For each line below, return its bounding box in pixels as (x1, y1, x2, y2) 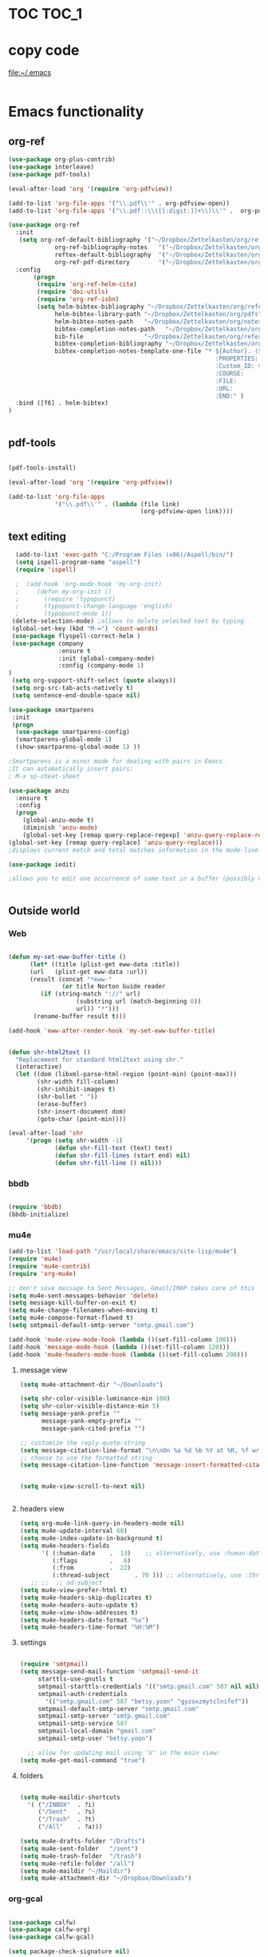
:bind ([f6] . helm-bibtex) (15, 399, 109, 407)
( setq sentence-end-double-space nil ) (11, 691, 141, 699)
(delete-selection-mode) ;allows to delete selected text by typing (11, 617, 245, 625)
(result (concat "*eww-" (29, 975, 112, 983)
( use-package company (11, 640, 84, 648)
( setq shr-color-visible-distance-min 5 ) (19, 1402, 160, 1410)
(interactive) (15, 1063, 62, 1071)
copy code (8, 42, 80, 60)
